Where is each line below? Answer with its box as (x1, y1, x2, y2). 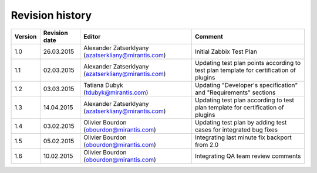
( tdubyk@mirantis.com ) (83, 88, 149, 96)
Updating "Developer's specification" (194, 81, 298, 89)
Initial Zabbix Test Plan (194, 47, 258, 56)
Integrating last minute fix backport (194, 133, 292, 141)
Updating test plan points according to (194, 58, 301, 67)
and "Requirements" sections (194, 88, 276, 96)
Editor (83, 32, 101, 40)
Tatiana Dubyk (83, 81, 123, 89)
